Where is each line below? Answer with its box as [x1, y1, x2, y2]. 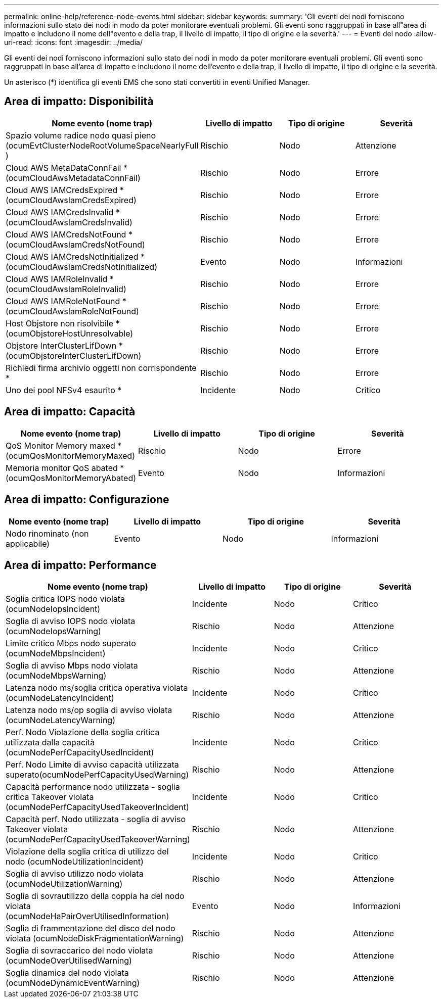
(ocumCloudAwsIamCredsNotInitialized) [6, 261, 157, 272]
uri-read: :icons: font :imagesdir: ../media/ [4, 38, 143, 46]
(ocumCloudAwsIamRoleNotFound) [6, 306, 139, 316]
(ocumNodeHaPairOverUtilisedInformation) [6, 911, 169, 922]
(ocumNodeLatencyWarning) [6, 715, 115, 726]
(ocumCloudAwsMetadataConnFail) [6, 172, 141, 183]
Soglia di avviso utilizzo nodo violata [6, 869, 144, 879]
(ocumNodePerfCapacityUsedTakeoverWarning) [6, 834, 190, 845]
